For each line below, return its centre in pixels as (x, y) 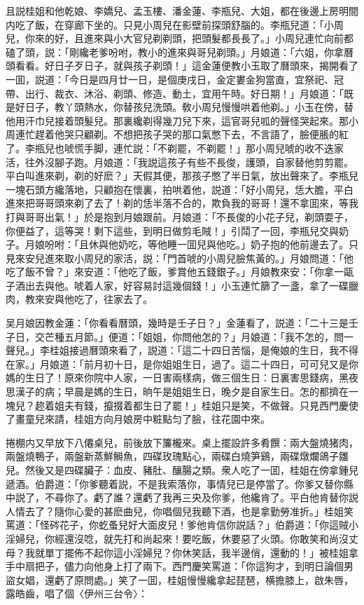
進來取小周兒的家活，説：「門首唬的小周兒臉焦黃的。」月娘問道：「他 (199, 258)
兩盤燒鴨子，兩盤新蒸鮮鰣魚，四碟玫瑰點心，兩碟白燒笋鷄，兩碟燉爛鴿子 (172, 456)
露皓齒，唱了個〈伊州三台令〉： (77, 593)
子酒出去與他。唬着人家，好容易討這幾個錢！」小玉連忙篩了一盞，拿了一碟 (177, 285)
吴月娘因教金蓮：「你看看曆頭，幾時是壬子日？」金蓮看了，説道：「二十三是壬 (182, 323)
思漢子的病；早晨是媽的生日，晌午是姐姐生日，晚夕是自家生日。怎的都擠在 (177, 392)
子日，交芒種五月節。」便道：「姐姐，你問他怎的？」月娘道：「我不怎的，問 (175, 336)
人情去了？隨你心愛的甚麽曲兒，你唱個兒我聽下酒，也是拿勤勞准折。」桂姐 (175, 511)
